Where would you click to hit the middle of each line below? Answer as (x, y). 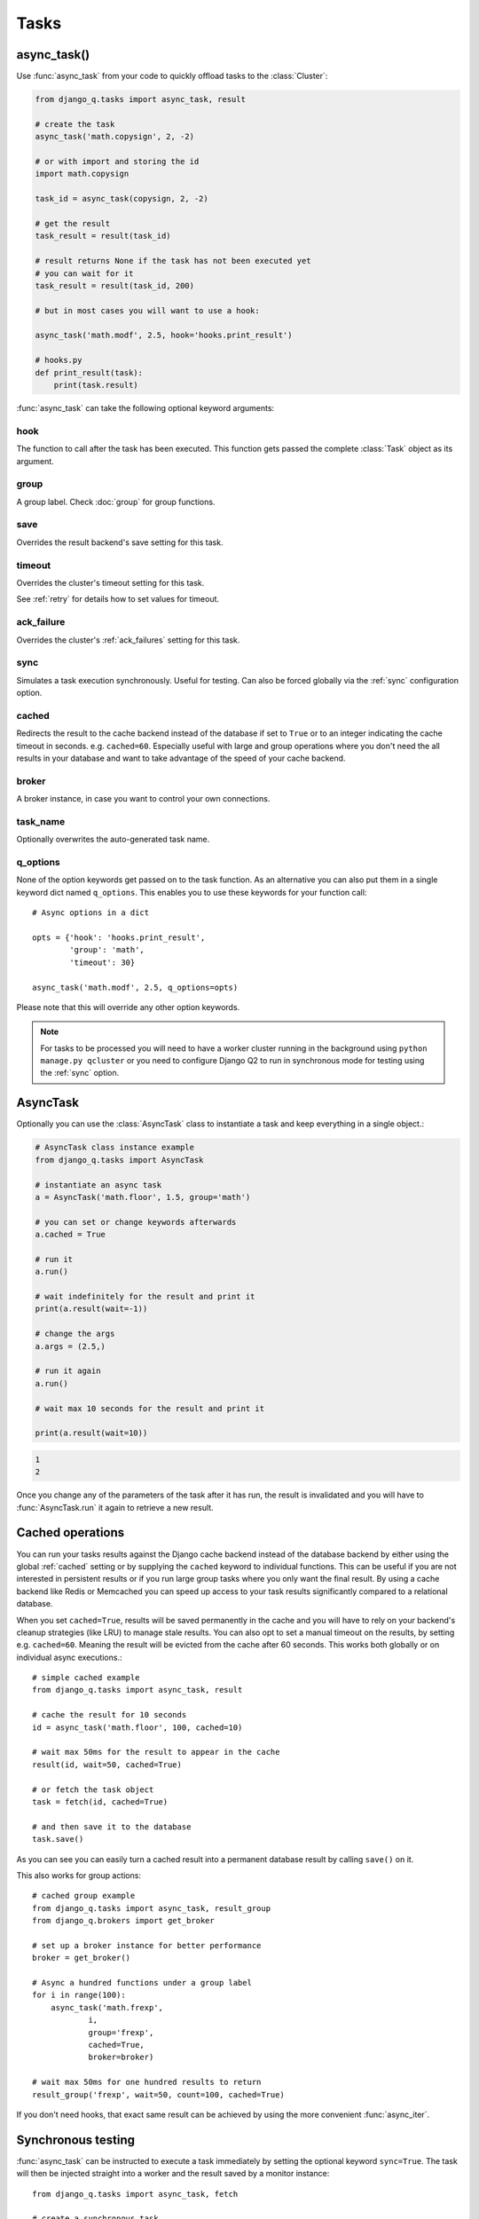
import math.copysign (82, 174)
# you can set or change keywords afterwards (136, 1222)
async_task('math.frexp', (107, 2007)
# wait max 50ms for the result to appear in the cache (156, 1752)
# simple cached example (86, 1678)
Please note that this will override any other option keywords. (128, 1007)
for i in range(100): (79, 1995)
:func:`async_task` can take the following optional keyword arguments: (145, 408)
